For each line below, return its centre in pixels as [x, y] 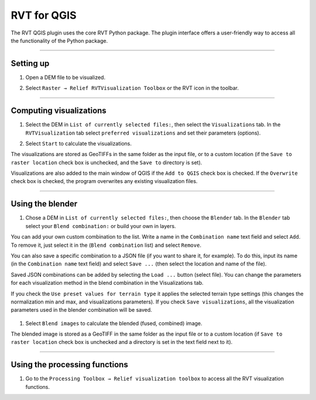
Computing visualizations [59, 111]
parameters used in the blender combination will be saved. [81, 310]
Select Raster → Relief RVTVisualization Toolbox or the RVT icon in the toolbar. [132, 88]
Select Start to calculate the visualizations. [78, 143]
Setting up [30, 63]
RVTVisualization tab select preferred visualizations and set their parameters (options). [143, 133]
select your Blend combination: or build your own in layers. [101, 226]
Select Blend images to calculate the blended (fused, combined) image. [114, 323]
